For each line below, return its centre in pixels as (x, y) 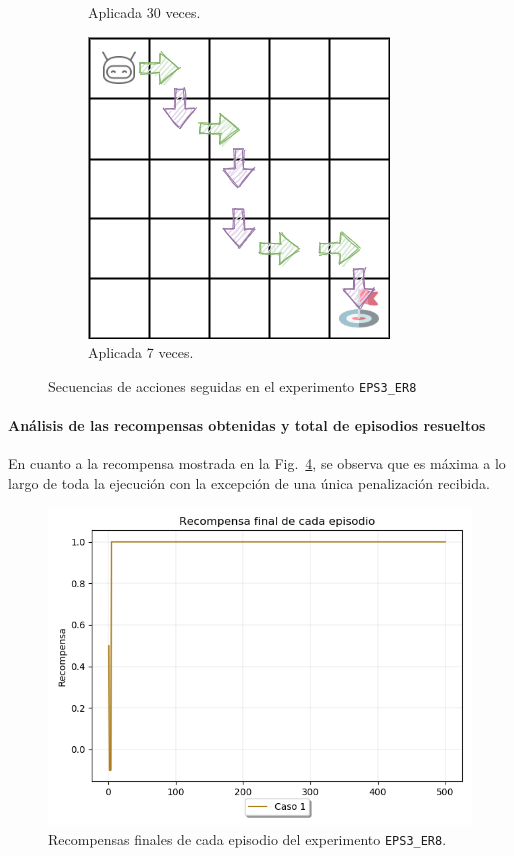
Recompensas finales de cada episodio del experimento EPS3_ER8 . (247, 839)
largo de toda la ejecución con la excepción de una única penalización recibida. (249, 482)
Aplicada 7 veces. (141, 352)
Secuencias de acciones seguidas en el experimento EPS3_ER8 (232, 385)
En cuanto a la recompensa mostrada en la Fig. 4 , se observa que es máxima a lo (257, 463)
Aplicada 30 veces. (144, 12)
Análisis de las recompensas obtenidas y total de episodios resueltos (247, 425)
